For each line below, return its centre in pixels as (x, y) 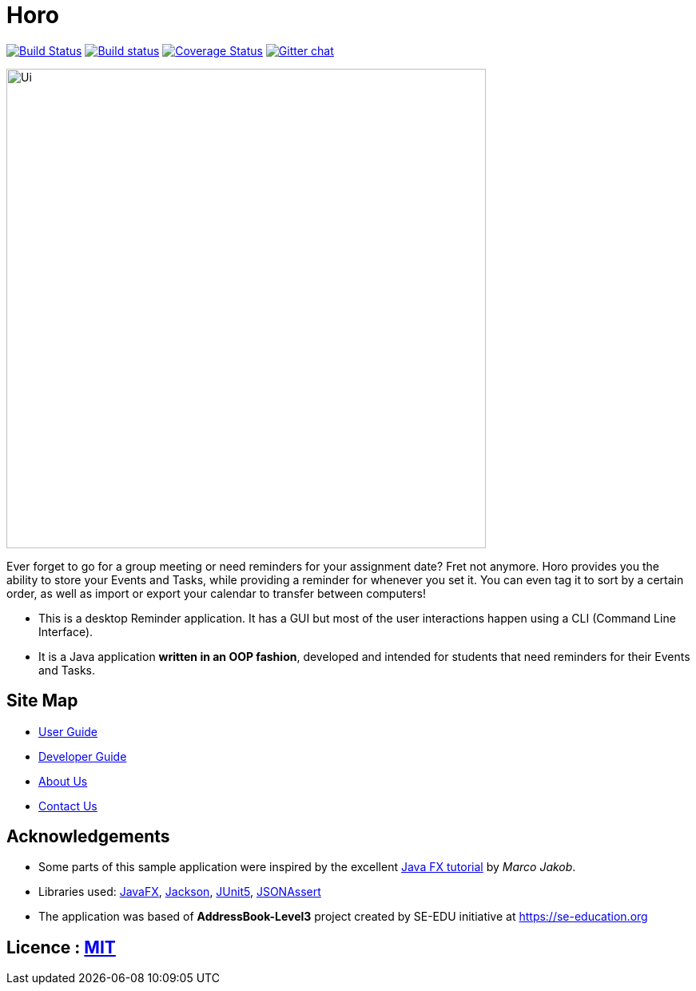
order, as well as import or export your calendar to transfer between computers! (216, 593)
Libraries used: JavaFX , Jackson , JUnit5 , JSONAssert (180, 892)
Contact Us (68, 806)
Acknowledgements (88, 837)
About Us (63, 781)
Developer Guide (83, 756)
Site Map (42, 701)
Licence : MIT (61, 947)
